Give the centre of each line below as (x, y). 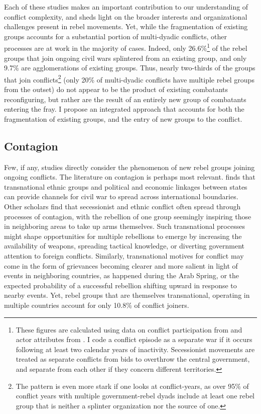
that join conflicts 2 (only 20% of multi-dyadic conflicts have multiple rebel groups (129, 78)
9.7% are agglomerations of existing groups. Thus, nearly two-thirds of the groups (130, 68)
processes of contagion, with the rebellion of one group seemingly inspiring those (128, 216)
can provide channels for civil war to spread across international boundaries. (121, 196)
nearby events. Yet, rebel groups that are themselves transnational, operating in (127, 295)
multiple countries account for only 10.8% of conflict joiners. (97, 305)
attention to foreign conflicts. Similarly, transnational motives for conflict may (124, 255)
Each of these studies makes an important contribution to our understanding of (126, 7)
